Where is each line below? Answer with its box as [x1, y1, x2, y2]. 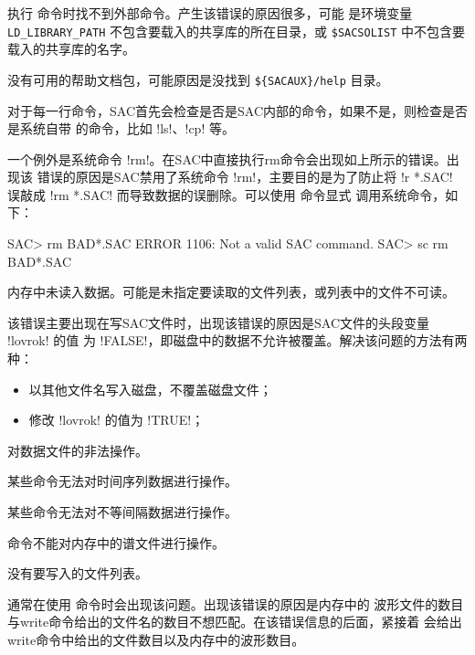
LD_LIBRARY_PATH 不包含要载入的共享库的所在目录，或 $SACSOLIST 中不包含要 [7, 21, 465, 40]
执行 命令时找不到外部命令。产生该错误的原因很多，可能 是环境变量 [7, 4, 413, 22]
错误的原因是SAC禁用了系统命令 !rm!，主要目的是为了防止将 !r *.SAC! [37, 167, 453, 186]
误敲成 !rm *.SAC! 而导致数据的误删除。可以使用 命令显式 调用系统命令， [7, 185, 446, 204]
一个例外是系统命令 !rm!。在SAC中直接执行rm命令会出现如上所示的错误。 [7, 149, 447, 168]
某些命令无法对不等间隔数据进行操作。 [7, 502, 237, 521]
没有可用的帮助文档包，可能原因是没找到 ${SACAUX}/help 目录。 [7, 69, 389, 89]
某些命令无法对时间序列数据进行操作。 [7, 471, 237, 491]
